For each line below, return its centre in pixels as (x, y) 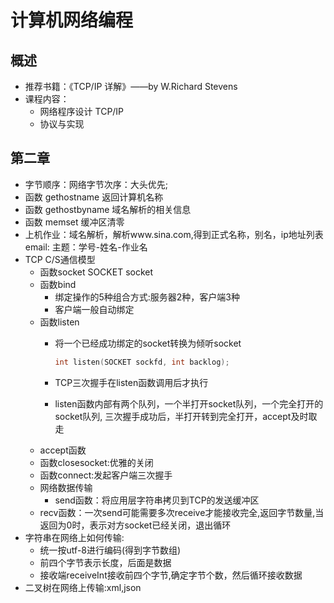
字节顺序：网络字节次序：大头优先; (96, 184)
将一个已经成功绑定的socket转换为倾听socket (148, 343)
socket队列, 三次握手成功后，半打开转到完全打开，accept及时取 (186, 416)
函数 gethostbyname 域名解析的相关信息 (108, 209)
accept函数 (63, 450)
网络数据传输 (66, 487)
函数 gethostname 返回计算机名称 (94, 197)
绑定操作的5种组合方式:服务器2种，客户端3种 (147, 297)
